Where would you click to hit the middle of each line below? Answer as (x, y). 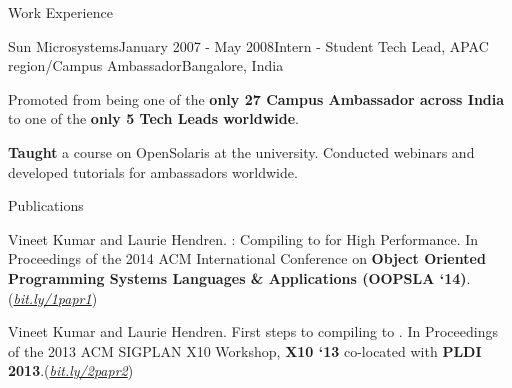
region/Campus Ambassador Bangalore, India (146, 65)
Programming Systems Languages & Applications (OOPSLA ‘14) (237, 277)
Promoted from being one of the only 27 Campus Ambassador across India (256, 98)
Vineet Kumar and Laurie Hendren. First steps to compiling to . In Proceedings (253, 331)
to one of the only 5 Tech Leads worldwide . (153, 118)
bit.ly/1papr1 (52, 297)
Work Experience (60, 12)
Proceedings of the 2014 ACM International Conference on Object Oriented (247, 258)
